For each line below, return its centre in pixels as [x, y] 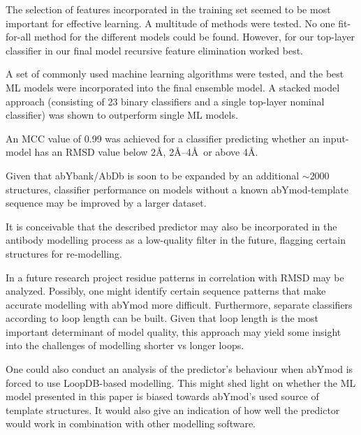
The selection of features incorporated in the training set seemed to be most [168, 9]
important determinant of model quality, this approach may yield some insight [174, 331]
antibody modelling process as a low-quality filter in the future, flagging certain [176, 240]
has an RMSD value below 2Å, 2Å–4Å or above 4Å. [146, 152]
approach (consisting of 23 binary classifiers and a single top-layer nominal [165, 101]
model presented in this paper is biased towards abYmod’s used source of [162, 396]
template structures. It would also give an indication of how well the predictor [173, 410]
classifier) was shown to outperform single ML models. [122, 115]
